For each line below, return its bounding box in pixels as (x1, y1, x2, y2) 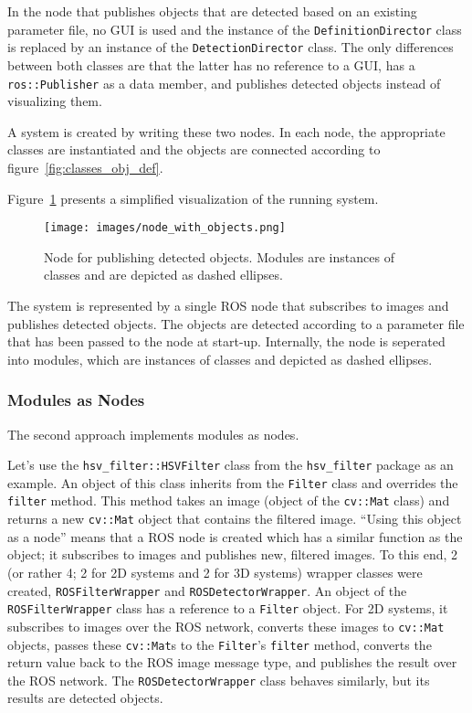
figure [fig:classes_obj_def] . (7, 157, 163, 176)
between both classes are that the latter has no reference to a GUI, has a (7, 55, 415, 74)
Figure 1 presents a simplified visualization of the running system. (7, 188, 379, 208)
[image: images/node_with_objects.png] (44, 221, 286, 235)
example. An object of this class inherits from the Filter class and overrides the (7, 473, 458, 492)
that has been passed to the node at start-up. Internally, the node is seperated (7, 332, 446, 351)
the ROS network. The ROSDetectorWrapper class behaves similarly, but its (7, 670, 430, 689)
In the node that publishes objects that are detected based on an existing (7, 2, 417, 20)
